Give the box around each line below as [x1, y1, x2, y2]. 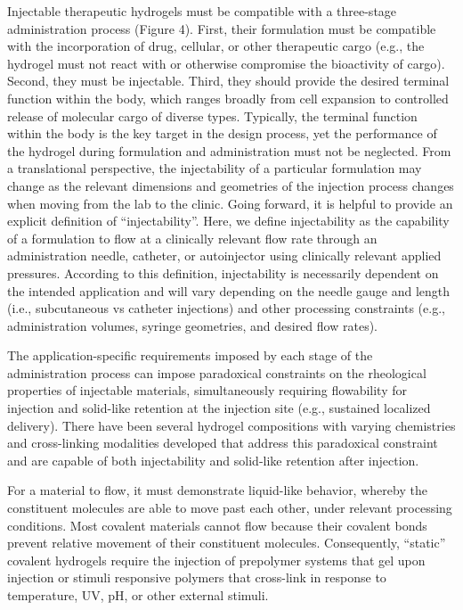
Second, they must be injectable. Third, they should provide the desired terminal [7, 71, 450, 90]
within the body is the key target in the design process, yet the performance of [7, 124, 437, 143]
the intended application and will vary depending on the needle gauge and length [7, 281, 451, 300]
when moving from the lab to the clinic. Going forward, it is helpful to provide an [7, 194, 453, 212]
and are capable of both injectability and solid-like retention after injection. [7, 450, 419, 469]
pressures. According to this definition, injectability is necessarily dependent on [7, 263, 439, 282]
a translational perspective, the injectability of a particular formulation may [7, 159, 422, 177]
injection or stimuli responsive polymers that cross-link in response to [7, 568, 386, 587]
